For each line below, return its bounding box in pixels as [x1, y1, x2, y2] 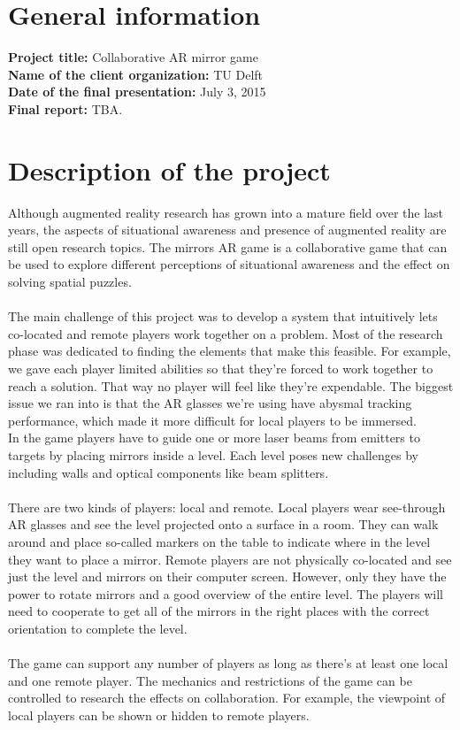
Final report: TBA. [8, 99, 123, 118]
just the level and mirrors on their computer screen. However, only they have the [8, 567, 447, 586]
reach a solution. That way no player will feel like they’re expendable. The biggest [8, 376, 454, 395]
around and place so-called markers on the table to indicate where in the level [8, 532, 431, 550]
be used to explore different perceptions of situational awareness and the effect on [8, 255, 450, 273]
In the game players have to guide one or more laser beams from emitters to [8, 428, 420, 447]
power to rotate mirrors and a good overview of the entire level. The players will [8, 584, 443, 603]
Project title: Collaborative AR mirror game [8, 48, 258, 66]
